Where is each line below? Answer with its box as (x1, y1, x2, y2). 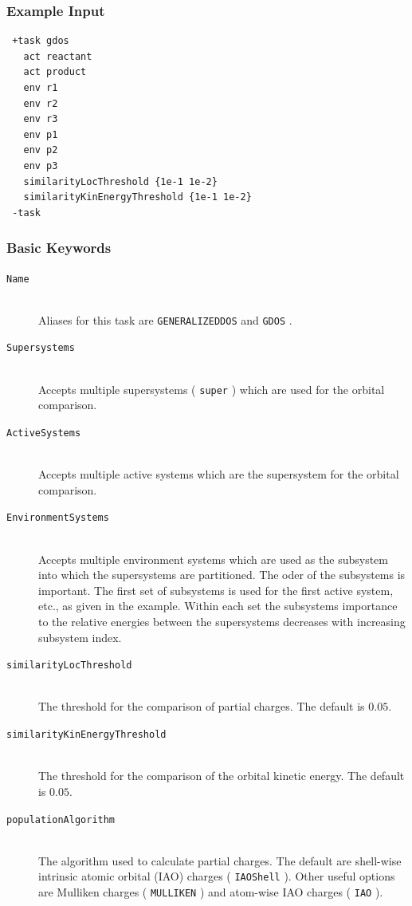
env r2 (23, 97, 58, 109)
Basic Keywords (6, 238, 112, 258)
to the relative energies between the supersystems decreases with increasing (38, 613, 406, 630)
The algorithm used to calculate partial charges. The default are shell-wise (38, 852, 402, 869)
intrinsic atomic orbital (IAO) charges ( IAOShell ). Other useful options (38, 868, 395, 884)
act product (23, 66, 87, 78)
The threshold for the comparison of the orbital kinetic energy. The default (38, 767, 405, 784)
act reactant (23, 50, 92, 62)
